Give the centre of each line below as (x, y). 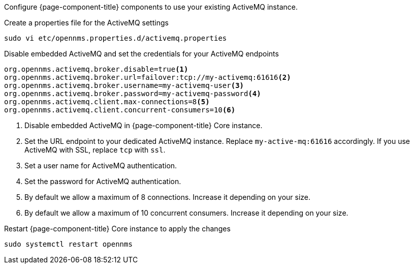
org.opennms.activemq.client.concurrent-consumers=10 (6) (120, 110)
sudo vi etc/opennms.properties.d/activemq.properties (116, 38)
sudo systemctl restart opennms (68, 244)
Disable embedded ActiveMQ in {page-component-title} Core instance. (144, 125)
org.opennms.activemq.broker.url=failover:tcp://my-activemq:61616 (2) (148, 77)
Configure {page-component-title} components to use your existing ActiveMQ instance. (151, 7)
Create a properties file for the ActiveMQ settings (86, 23)
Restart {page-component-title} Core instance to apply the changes (117, 229)
